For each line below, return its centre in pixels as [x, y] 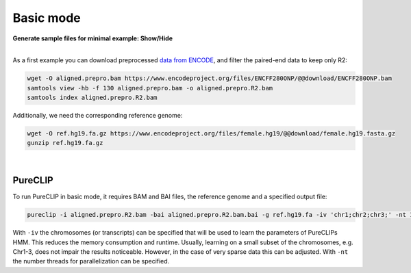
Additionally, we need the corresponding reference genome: [98, 116]
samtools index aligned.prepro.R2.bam [92, 98]
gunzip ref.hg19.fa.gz [65, 143]
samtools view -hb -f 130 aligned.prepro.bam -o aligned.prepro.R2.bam [150, 88]
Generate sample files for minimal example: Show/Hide [92, 38]
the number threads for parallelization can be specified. [91, 261]
